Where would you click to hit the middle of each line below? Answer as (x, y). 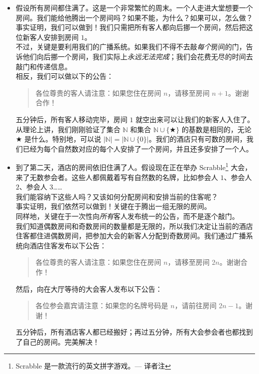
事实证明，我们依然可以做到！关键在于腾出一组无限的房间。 (113, 206)
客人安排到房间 (54, 37)
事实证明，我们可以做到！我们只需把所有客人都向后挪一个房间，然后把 (131, 27)
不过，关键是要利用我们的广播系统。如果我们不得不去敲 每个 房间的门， (131, 47)
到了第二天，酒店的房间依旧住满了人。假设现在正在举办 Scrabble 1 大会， (134, 166)
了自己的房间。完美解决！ (58, 341)
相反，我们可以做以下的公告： (65, 76)
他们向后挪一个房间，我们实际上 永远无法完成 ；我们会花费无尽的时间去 (138, 56)
